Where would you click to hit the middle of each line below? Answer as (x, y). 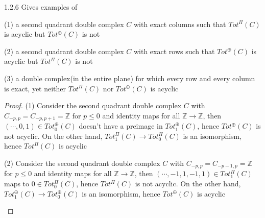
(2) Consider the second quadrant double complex (82, 163)
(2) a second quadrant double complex (64, 51)
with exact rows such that (174, 51)
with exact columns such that (180, 24)
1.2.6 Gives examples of (41, 7)
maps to (17, 184)
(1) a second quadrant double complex (64, 24)
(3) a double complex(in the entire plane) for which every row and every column (130, 78)
